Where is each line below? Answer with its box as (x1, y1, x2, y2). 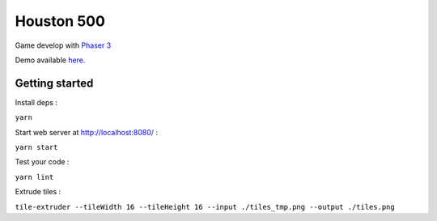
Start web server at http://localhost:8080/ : (15, 127, 158, 137)
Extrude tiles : (15, 187, 62, 197)
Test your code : (15, 157, 70, 167)
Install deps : (15, 97, 58, 107)
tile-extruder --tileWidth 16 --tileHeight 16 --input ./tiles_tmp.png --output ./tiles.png (15, 202, 396, 211)
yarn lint (15, 172, 54, 181)
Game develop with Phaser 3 (15, 40, 112, 50)
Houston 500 (15, 12, 105, 30)
